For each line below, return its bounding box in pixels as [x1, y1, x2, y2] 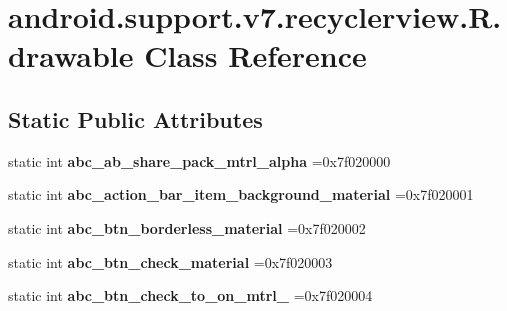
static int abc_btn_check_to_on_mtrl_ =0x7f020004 [8, 285, 373, 306]
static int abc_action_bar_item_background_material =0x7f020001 [8, 184, 474, 205]
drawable [8, 35, 134, 76]
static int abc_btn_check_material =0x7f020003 [8, 251, 333, 272]
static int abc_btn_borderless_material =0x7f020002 [8, 217, 366, 238]
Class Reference [144, 35, 367, 76]
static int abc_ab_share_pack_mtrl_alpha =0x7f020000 [8, 150, 391, 171]
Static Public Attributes [8, 103, 263, 134]
